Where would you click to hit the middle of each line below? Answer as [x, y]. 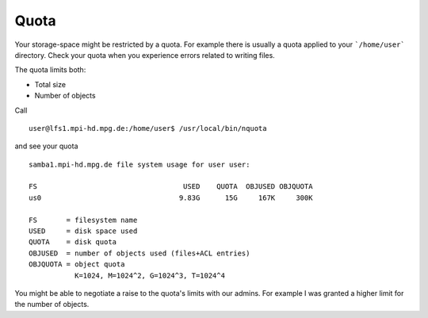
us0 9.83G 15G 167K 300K [171, 197]
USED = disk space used [83, 231]
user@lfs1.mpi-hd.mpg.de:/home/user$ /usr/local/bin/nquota [148, 128]
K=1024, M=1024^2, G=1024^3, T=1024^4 [150, 275]
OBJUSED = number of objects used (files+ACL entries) [139, 253]
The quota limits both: [50, 70]
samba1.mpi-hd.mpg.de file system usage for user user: [139, 164]
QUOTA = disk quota [73, 242]
